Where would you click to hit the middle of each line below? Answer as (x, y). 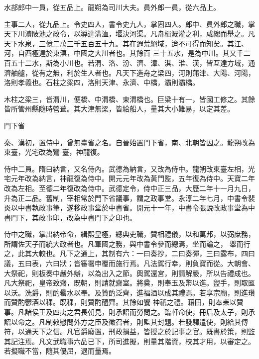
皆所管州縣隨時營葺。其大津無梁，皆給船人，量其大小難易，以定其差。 (119, 109)
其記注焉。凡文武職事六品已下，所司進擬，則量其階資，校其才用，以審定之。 (129, 341)
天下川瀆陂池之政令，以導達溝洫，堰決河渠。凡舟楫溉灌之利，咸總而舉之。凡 (129, 34)
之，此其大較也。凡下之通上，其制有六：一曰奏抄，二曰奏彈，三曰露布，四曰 (129, 253)
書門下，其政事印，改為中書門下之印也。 (70, 217)
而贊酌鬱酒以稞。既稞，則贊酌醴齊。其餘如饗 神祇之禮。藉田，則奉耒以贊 (124, 302)
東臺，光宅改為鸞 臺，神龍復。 (54, 152)
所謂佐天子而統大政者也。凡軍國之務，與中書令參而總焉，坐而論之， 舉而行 (127, 243)
